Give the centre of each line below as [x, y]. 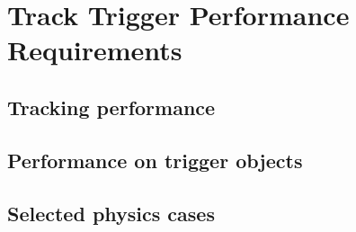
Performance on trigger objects [155, 160]
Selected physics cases [111, 213]
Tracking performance [111, 107]
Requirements [95, 50]
